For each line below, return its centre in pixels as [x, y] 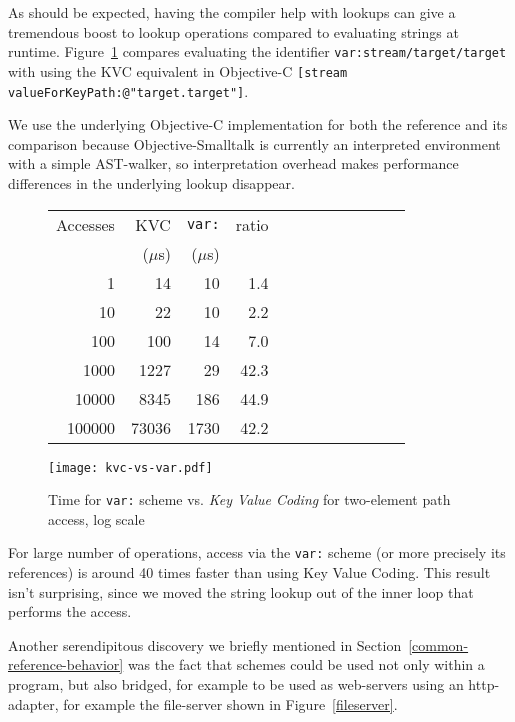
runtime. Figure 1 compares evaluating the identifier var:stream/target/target [257, 51]
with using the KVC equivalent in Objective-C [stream [178, 70]
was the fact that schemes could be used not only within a [306, 664]
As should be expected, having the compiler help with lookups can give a [232, 12]
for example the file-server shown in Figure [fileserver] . [230, 703]
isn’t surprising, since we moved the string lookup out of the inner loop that [241, 591]
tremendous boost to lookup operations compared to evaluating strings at [233, 31]
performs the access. [70, 611]
